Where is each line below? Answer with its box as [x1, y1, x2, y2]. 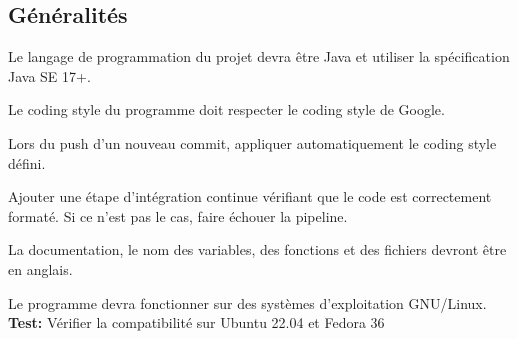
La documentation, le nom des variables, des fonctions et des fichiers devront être [8, 239, 507, 260]
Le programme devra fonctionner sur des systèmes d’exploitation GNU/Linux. [8, 292, 487, 313]
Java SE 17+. [8, 65, 91, 86]
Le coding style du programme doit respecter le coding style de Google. [8, 99, 445, 120]
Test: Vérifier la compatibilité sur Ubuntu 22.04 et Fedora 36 [8, 312, 385, 333]
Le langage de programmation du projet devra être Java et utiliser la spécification [8, 46, 510, 67]
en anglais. [8, 258, 73, 279]
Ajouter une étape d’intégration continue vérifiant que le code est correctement [8, 186, 492, 207]
